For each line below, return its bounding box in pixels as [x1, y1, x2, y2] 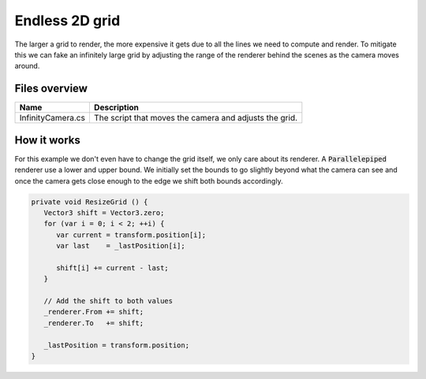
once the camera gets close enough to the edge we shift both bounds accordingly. [14, 176, 283, 185]
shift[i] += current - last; [56, 263, 169, 272]
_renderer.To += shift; [43, 318, 144, 327]
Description [93, 102, 140, 113]
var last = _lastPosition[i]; [56, 241, 185, 251]
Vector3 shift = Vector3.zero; [43, 208, 165, 217]
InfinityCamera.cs [19, 113, 86, 124]
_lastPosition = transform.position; [43, 340, 189, 350]
